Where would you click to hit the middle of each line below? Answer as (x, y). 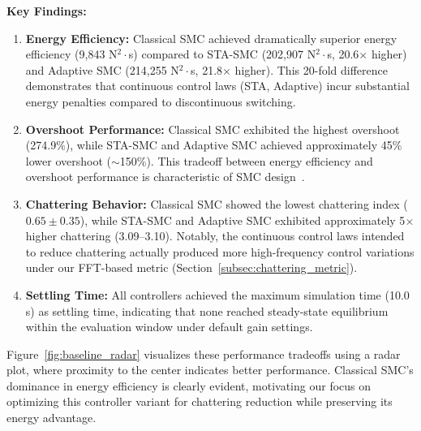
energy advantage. (52, 418)
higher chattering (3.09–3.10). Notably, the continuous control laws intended (215, 236)
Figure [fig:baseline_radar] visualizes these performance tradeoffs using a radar (204, 353)
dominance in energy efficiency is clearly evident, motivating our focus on (189, 385)
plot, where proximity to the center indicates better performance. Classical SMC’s (210, 370)
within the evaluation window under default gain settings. (169, 327)
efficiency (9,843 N (71, 54)
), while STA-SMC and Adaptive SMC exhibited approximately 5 (243, 220)
